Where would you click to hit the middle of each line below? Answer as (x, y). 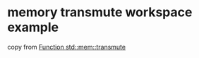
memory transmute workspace (100, 12)
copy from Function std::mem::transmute (66, 47)
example (33, 27)
